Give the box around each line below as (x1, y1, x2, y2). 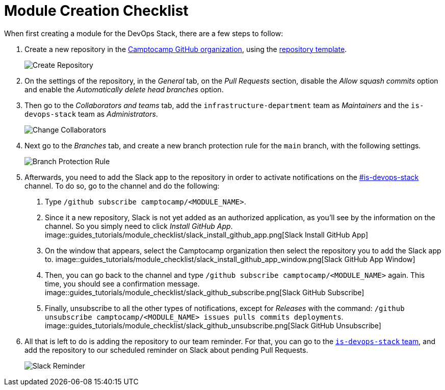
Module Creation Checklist (4, 2, 189, 19)
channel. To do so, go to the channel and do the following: (24, 181, 220, 190)
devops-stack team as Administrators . (24, 109, 158, 118)
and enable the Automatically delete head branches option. (24, 85, 224, 94)
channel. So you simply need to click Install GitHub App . (45, 221, 233, 230)
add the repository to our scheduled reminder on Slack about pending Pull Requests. (24, 345, 308, 354)
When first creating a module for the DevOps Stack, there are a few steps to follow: (4, 29, 283, 38)
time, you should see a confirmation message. (45, 279, 200, 288)
